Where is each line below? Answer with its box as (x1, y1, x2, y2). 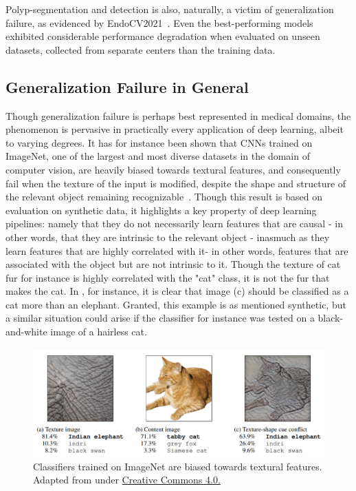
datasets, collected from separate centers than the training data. (5, 42, 276, 56)
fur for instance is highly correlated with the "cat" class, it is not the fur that (5, 270, 330, 284)
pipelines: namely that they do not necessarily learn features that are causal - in (5, 216, 343, 231)
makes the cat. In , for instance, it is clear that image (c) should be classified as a (5, 284, 349, 298)
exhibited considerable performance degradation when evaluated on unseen (5, 29, 320, 43)
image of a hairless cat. (50, 324, 147, 339)
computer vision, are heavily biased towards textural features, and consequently (5, 162, 341, 176)
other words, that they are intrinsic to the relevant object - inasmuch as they (5, 229, 330, 244)
